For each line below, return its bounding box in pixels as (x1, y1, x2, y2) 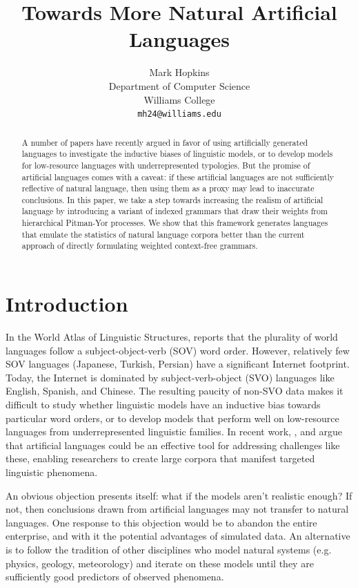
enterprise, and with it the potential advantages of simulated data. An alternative (6, 529, 350, 543)
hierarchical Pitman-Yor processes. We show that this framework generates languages (21, 217, 328, 229)
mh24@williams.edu (137, 109, 221, 120)
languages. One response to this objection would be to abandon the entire (6, 515, 317, 529)
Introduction (6, 290, 128, 318)
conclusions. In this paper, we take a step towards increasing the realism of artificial (21, 193, 324, 205)
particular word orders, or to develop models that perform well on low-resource (6, 410, 339, 425)
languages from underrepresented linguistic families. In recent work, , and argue (6, 424, 342, 439)
